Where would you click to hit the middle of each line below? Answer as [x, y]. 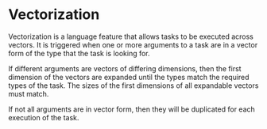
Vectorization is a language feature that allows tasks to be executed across [131, 36]
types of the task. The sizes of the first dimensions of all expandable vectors [133, 85]
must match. [29, 93]
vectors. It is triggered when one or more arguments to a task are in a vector [133, 44]
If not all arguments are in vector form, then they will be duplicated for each [132, 109]
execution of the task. [44, 117]
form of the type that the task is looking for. [79, 53]
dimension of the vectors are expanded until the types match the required [129, 77]
